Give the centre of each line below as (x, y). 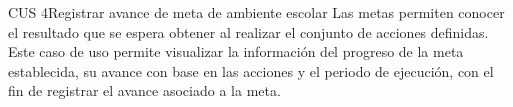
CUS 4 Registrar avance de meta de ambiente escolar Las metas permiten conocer (256, 12)
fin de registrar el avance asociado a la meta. (144, 90)
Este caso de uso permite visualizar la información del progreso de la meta (236, 51)
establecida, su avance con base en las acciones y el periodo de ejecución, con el (251, 70)
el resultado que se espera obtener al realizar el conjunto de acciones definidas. (248, 31)
